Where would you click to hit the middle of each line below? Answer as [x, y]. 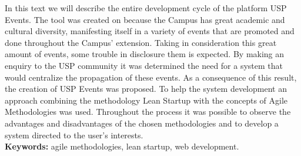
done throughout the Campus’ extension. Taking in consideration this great [141, 42]
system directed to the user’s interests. [74, 135]
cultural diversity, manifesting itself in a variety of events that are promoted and [150, 31]
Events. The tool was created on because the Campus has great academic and [145, 19]
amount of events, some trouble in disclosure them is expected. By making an [145, 54]
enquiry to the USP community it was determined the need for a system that [144, 65]
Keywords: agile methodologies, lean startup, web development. [122, 146]
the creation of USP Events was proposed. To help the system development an [146, 89]
